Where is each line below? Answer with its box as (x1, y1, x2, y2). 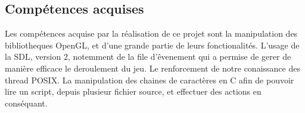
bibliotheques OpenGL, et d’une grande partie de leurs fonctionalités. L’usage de (5, 38, 300, 51)
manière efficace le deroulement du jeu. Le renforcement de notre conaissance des (5, 62, 300, 74)
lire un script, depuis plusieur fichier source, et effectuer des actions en (5, 85, 262, 98)
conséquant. (5, 96, 48, 109)
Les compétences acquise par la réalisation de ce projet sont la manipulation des (5, 27, 298, 40)
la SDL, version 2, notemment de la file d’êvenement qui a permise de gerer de (5, 50, 291, 63)
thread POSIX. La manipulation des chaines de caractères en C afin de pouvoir (5, 73, 294, 86)
